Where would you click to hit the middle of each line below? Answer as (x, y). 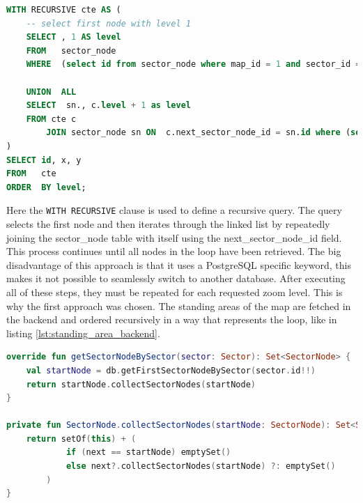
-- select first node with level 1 (108, 23)
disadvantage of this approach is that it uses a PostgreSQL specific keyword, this (179, 264)
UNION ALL (51, 92)
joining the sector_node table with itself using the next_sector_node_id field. (174, 237)
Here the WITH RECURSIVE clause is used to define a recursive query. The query (174, 210)
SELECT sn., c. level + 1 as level (108, 106)
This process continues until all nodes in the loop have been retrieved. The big (174, 251)
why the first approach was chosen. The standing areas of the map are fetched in (179, 305)
